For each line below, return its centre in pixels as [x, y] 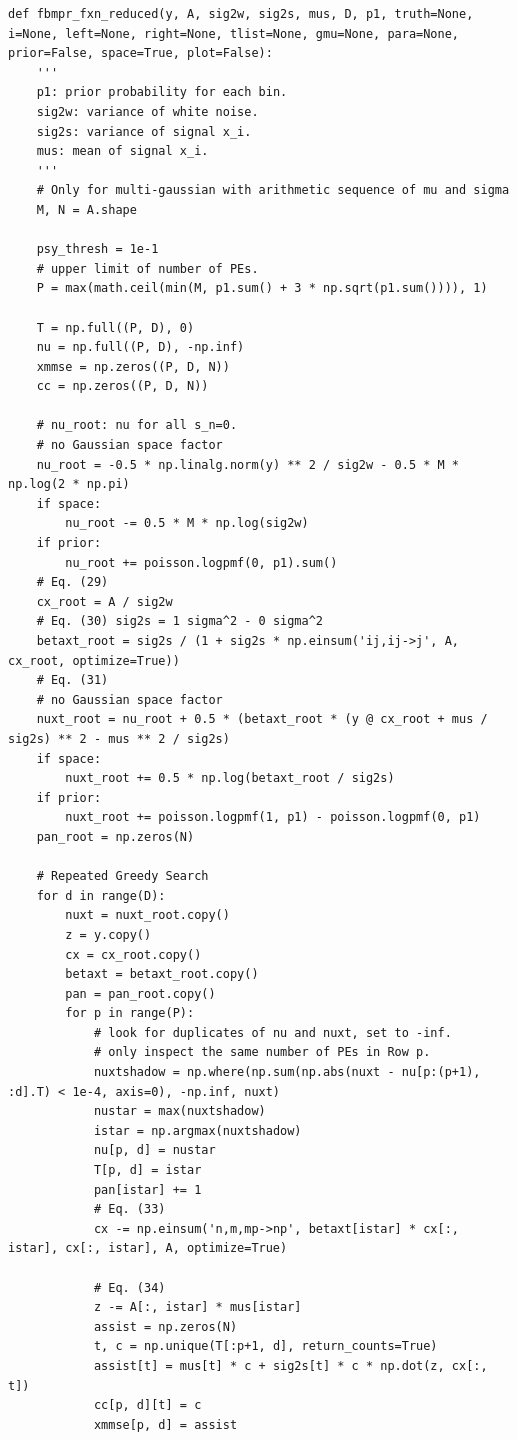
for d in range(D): [101, 895]
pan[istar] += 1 [147, 1189]
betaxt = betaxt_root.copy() [162, 974]
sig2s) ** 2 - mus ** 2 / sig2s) [119, 738]
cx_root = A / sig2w [104, 601]
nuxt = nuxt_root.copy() [147, 915]
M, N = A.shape [86, 209]
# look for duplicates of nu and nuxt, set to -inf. [272, 1032]
